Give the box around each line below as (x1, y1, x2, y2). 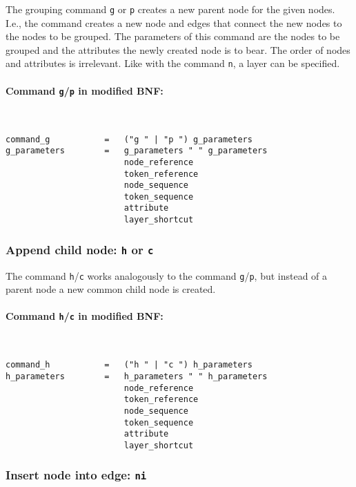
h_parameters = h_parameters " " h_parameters (6, 371, 268, 381)
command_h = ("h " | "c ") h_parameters (6, 360, 253, 370)
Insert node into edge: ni (6, 466, 147, 484)
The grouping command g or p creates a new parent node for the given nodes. (6, 2, 335, 16)
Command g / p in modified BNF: (6, 83, 164, 97)
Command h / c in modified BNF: (6, 309, 164, 323)
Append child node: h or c (6, 240, 154, 258)
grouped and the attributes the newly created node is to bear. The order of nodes (6, 42, 350, 57)
